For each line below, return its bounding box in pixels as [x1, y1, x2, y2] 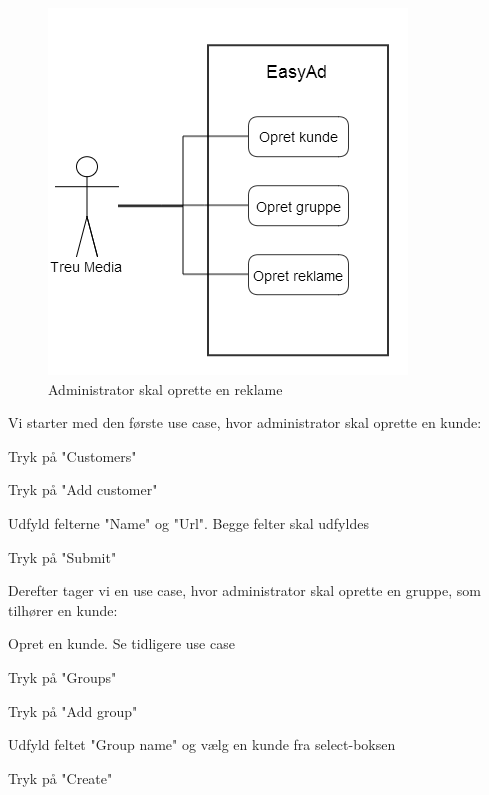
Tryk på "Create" [8, 767, 113, 788]
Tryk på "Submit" [8, 546, 117, 567]
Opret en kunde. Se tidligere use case [8, 633, 235, 654]
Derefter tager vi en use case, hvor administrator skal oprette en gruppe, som [8, 580, 481, 601]
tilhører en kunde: [8, 599, 118, 620]
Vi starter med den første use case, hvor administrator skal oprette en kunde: [8, 412, 482, 433]
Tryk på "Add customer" [8, 479, 158, 500]
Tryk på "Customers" [8, 445, 137, 466]
